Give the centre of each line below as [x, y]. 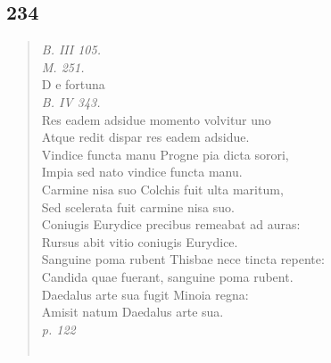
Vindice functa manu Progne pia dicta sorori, [165, 154]
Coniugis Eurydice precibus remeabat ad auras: [171, 224]
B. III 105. [71, 49]
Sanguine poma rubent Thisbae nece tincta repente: [183, 259]
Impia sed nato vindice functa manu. [142, 172]
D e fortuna [73, 84]
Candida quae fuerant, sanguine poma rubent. [167, 276]
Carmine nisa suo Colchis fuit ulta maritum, [162, 189]
